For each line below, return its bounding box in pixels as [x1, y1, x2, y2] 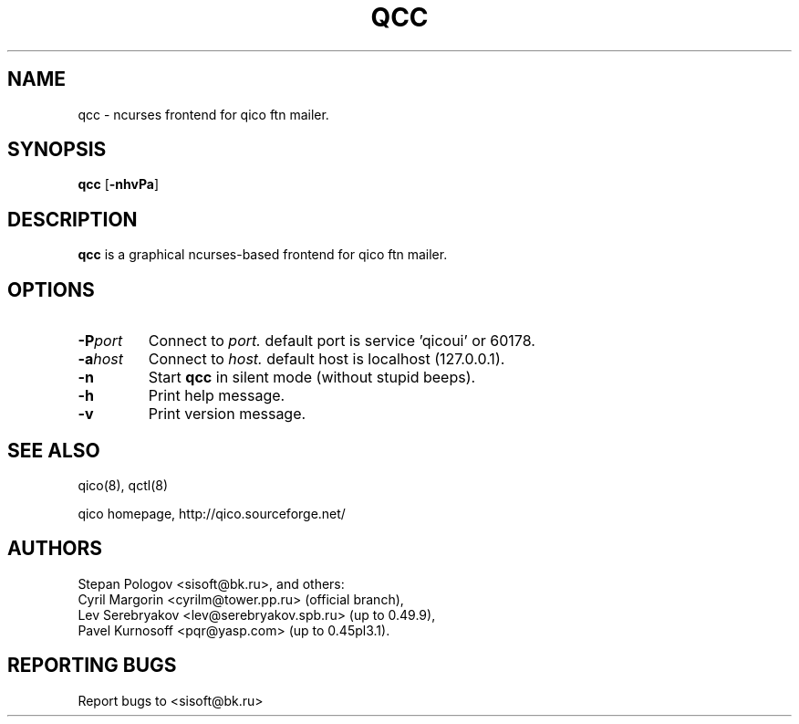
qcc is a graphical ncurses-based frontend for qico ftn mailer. [78, 247, 448, 263]
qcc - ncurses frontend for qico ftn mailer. [78, 106, 329, 122]
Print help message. [148, 386, 285, 405]
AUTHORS [7, 537, 103, 561]
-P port [78, 331, 123, 351]
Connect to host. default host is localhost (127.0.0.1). [148, 350, 505, 369]
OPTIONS [7, 278, 95, 301]
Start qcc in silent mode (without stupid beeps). [148, 368, 476, 387]
